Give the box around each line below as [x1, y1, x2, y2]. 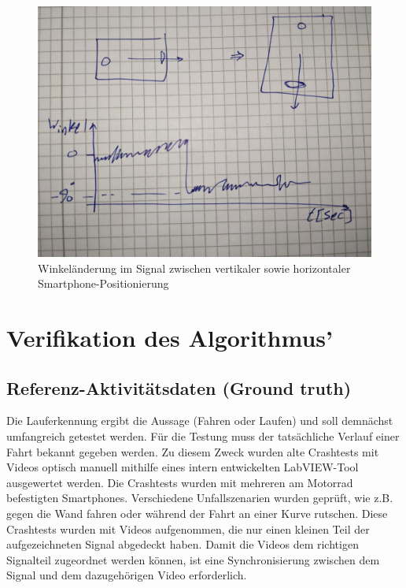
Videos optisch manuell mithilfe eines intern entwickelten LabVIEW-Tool [6, 459, 359, 475]
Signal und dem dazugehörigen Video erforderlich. [6, 567, 247, 583]
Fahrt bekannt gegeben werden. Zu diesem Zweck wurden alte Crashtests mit [6, 443, 379, 460]
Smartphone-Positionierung [38, 275, 169, 292]
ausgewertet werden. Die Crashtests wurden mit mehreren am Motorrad [6, 474, 353, 490]
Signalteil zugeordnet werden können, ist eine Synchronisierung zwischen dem [6, 551, 380, 568]
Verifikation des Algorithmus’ [6, 321, 333, 353]
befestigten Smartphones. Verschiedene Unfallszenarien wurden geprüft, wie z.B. [6, 489, 393, 506]
